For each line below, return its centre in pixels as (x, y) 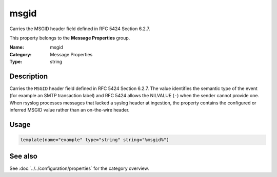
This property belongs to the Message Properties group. (70, 38)
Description (29, 76)
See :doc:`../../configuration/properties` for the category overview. (79, 168)
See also (24, 156)
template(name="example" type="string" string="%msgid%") (95, 140)
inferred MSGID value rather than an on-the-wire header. (70, 110)
